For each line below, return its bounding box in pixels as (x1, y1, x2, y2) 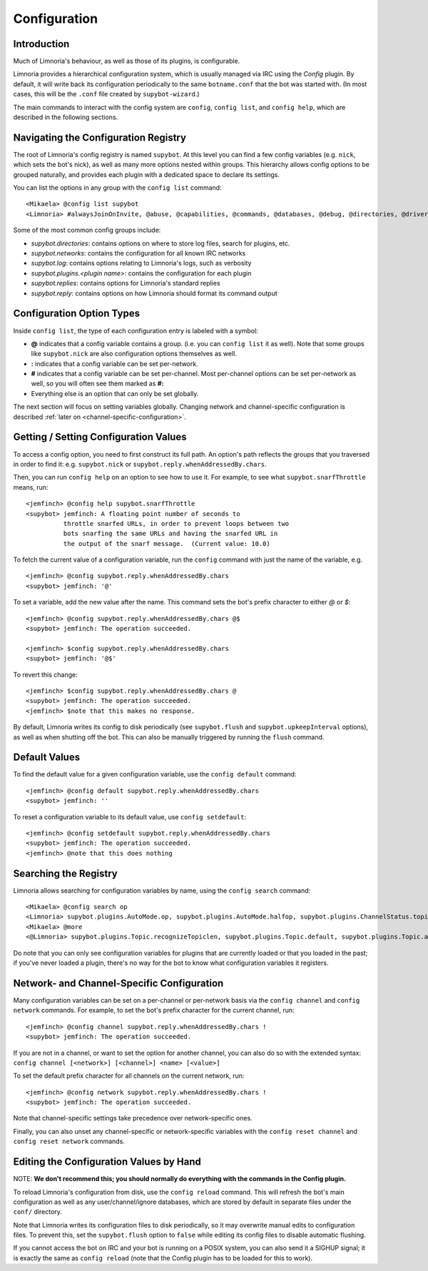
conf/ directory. (13, 1207, 62, 1216)
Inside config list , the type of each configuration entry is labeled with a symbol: (13, 326, 258, 335)
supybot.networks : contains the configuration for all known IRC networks (31, 249, 246, 258)
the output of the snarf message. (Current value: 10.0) (63, 540, 270, 547)
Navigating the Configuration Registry (13, 131, 187, 143)
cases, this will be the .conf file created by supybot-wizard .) (13, 90, 200, 98)
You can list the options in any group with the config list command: (13, 183, 222, 192)
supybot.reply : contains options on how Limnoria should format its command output (31, 289, 277, 298)
